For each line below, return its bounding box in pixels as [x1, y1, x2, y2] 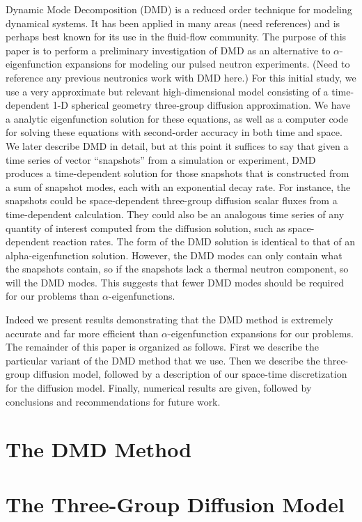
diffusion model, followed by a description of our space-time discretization [33, 367, 347, 381]
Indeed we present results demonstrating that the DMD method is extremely [6, 312, 333, 327]
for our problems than [6, 289, 100, 303]
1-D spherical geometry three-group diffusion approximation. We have [52, 98, 351, 112]
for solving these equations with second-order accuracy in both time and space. [6, 125, 343, 139]
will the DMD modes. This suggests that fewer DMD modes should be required [6, 275, 344, 289]
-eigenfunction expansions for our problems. [168, 325, 354, 340]
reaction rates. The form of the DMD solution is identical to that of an [52, 234, 356, 249]
